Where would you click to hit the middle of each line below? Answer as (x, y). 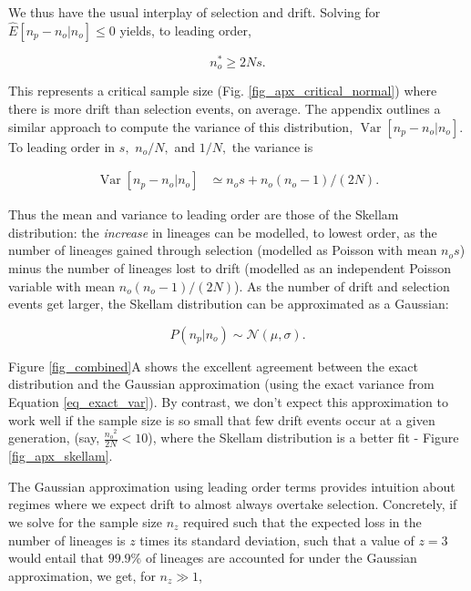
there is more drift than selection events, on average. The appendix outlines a (225, 108)
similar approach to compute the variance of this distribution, (181, 126)
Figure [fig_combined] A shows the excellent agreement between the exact (213, 366)
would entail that (56, 558)
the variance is (272, 146)
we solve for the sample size (85, 521)
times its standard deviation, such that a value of (277, 540)
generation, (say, (54, 438)
